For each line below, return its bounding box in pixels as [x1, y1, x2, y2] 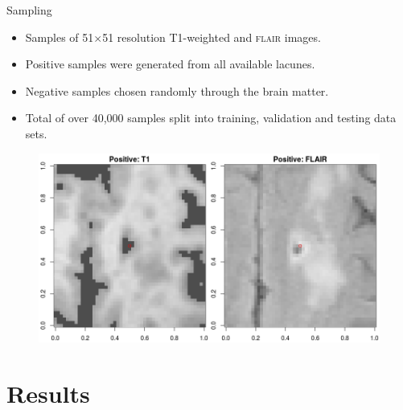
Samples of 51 [25, 28, 94, 45]
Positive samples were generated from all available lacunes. [25, 55, 315, 72]
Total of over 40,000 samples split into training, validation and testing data [25, 109, 397, 126]
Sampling [6, 2, 52, 18]
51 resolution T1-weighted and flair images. [102, 28, 321, 45]
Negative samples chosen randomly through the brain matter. [25, 82, 329, 99]
